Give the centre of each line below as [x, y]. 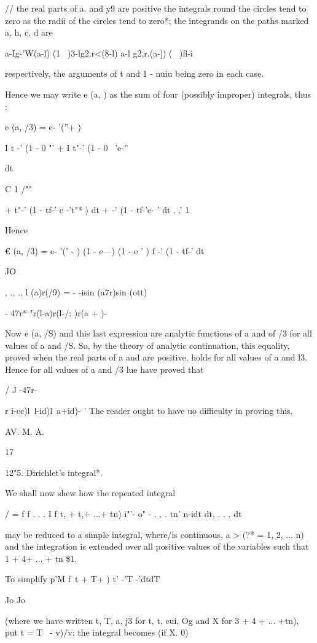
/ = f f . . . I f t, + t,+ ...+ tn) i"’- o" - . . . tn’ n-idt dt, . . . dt [123, 514]
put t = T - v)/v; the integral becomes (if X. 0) [97, 632]
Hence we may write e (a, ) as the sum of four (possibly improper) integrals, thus [158, 94]
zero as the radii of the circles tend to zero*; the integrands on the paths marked [157, 20]
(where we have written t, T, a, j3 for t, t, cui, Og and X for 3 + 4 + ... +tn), [152, 620]
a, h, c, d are [29, 32]
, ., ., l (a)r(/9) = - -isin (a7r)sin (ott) [76, 291]
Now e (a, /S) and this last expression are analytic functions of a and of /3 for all [158, 333]
